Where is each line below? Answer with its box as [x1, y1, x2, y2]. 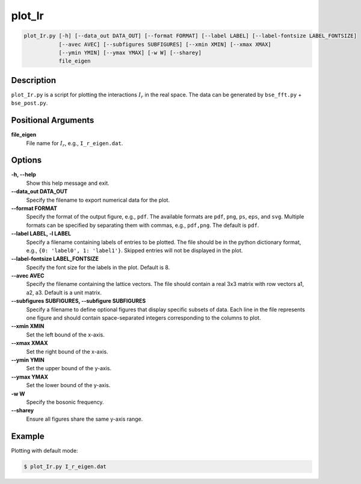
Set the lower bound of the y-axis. [26, 382, 111, 389]
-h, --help [11, 171, 36, 178]
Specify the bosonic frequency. [26, 398, 105, 406]
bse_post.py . [11, 99, 48, 107]
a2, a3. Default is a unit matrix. [26, 289, 102, 296]
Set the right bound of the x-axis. [26, 348, 108, 355]
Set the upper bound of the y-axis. [26, 365, 111, 372]
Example [11, 431, 45, 441]
